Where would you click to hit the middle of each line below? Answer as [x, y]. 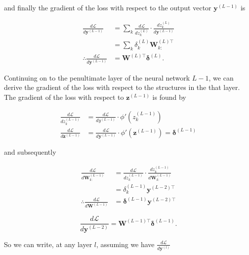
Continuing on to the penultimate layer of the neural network [97, 77]
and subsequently [30, 152]
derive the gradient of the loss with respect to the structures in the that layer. [122, 87]
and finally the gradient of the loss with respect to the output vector [108, 7]
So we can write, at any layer [48, 244]
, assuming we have [125, 244]
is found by [169, 97]
